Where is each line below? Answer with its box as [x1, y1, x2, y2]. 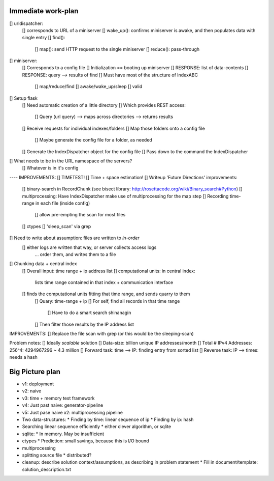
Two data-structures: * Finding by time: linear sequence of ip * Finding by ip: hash [22, 416, 194, 422]
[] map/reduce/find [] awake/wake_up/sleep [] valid [35, 83, 143, 90]
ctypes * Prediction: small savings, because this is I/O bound [22, 438, 149, 444]
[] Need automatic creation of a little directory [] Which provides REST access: [22, 102, 186, 108]
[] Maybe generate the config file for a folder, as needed [35, 137, 152, 143]
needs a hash [9, 354, 38, 360]
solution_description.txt [22, 466, 71, 472]
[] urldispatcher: [9, 20, 43, 26]
